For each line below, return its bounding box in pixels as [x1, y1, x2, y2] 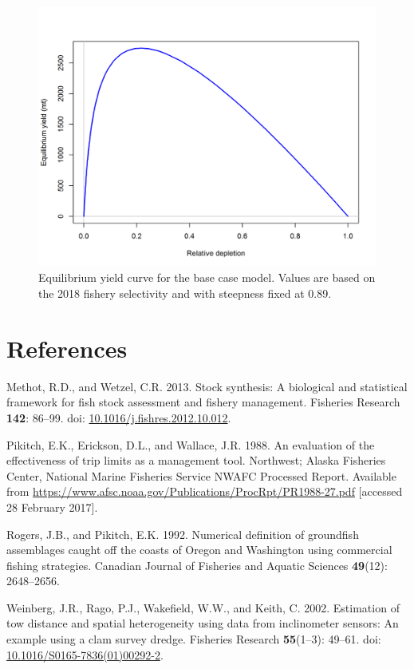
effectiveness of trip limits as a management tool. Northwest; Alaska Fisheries [6, 452, 386, 469]
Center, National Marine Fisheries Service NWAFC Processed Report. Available [6, 467, 396, 484]
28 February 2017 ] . [6, 498, 98, 515]
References [6, 331, 128, 364]
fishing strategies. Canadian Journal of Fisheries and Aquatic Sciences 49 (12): [6, 556, 388, 573]
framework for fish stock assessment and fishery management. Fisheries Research [6, 394, 400, 410]
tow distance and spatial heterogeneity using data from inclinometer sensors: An [6, 615, 399, 631]
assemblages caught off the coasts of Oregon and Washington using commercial [6, 541, 392, 558]
